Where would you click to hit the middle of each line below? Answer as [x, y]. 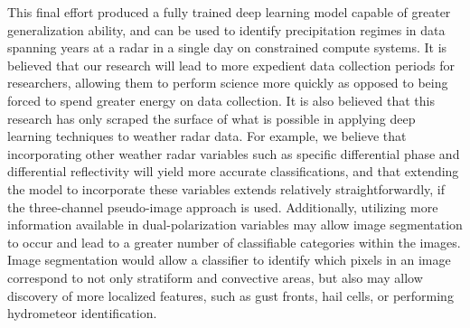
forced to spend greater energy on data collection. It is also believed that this [221, 100]
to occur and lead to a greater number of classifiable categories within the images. [234, 242]
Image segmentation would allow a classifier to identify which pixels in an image [229, 260]
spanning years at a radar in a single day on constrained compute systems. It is [227, 47]
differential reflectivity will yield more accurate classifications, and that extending [233, 171]
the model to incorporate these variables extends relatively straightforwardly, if [226, 188]
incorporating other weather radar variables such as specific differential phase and [234, 153]
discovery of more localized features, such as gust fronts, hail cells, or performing [230, 295]
